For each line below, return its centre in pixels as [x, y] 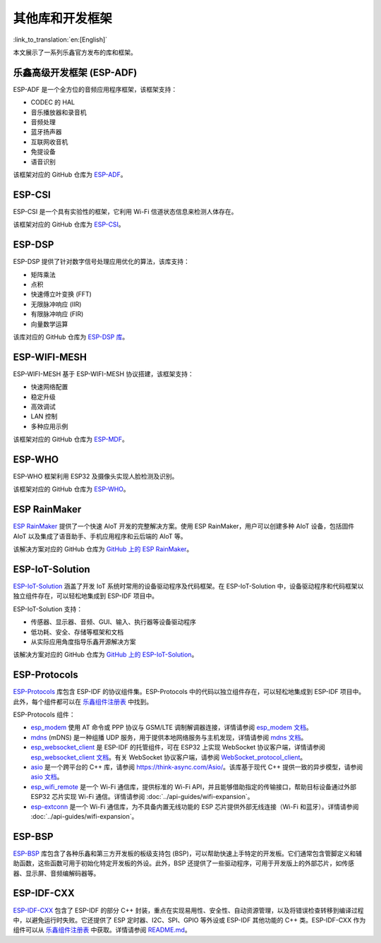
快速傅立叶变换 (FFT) [61, 294]
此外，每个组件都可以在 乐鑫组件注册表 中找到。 [83, 702]
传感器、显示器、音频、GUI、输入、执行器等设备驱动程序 [114, 622]
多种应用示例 [49, 426]
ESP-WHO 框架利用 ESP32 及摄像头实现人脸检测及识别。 [96, 476]
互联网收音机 [49, 142]
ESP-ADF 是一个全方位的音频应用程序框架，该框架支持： [95, 89]
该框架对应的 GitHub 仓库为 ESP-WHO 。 [71, 489]
